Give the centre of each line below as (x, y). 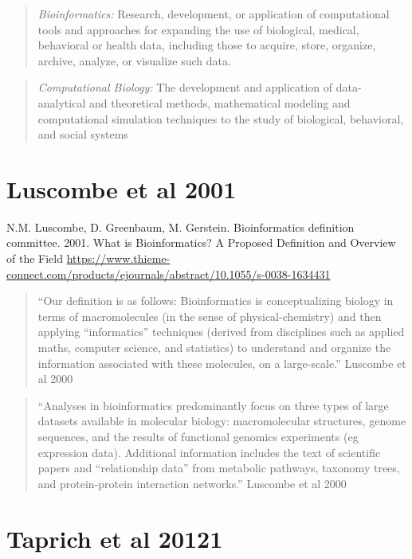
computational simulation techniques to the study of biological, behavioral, (221, 118)
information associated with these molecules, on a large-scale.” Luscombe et (222, 363)
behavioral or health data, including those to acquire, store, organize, (207, 45)
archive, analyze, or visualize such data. (134, 60)
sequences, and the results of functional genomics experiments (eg (198, 436)
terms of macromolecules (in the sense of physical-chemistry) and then (210, 316)
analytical (62, 102)
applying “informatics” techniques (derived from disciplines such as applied (221, 332)
